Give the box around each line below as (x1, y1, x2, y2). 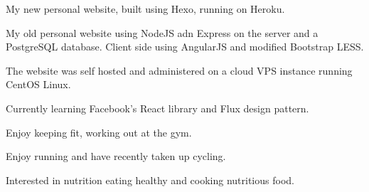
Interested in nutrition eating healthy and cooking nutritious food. (6, 172, 294, 187)
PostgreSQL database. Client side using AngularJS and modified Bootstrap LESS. (6, 39, 364, 54)
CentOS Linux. (6, 77, 71, 92)
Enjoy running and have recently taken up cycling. (6, 149, 226, 164)
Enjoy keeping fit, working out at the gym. (6, 124, 192, 139)
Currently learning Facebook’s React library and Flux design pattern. (6, 100, 309, 115)
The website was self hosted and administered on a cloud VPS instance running (6, 63, 353, 78)
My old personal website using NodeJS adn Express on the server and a (6, 25, 319, 40)
